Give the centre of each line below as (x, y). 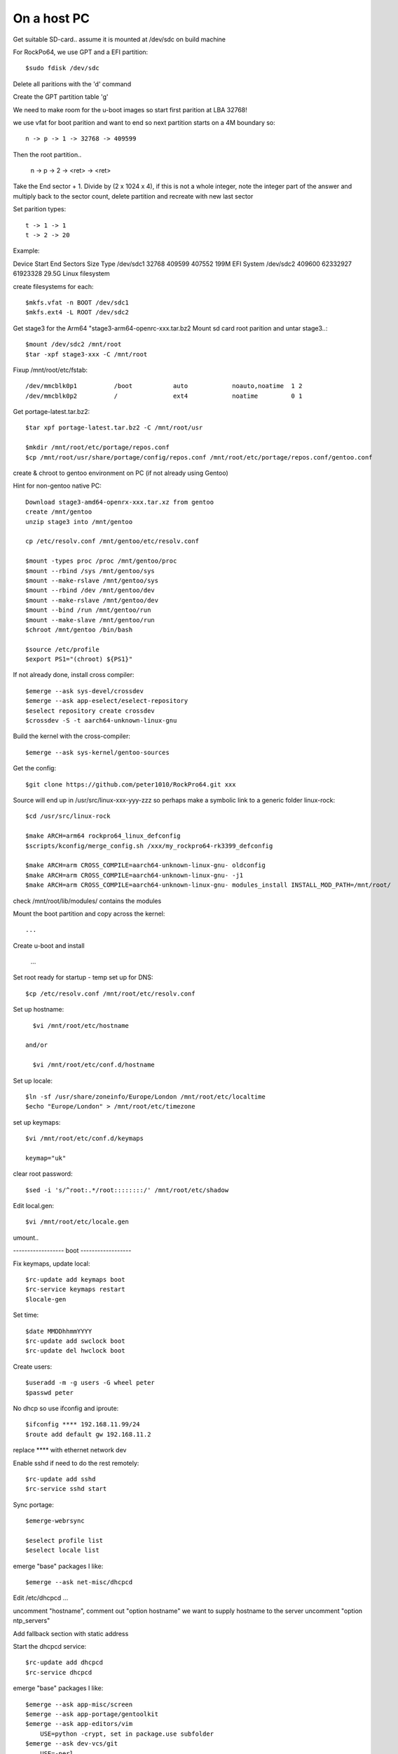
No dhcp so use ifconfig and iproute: (66, 1408)
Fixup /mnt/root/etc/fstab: (50, 370)
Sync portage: (33, 1504)
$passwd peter (49, 1392)
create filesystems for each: (53, 286)
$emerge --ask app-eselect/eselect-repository (107, 701)
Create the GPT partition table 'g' (61, 97)
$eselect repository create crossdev (90, 711)
